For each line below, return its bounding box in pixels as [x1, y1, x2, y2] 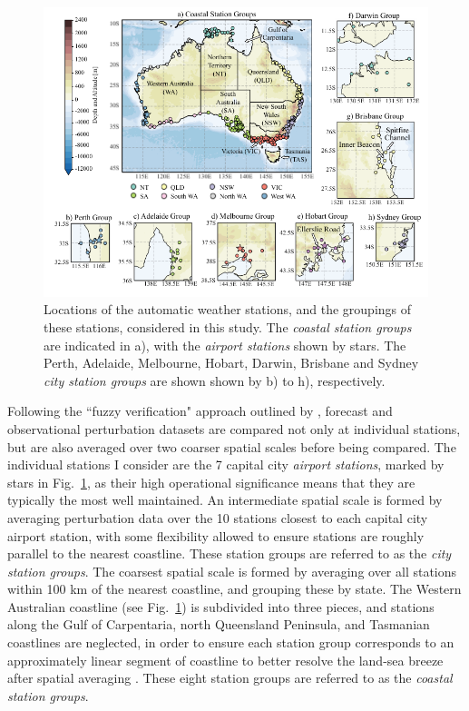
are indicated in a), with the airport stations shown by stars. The [44, 335, 406, 354]
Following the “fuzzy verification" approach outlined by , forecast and [7, 401, 393, 420]
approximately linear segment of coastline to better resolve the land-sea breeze [7, 650, 444, 669]
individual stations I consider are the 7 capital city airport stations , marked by [7, 455, 445, 474]
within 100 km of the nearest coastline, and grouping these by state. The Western [7, 579, 462, 598]
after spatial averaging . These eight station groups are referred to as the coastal [7, 668, 453, 687]
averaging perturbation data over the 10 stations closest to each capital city [7, 508, 428, 527]
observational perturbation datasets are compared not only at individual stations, [7, 419, 461, 438]
